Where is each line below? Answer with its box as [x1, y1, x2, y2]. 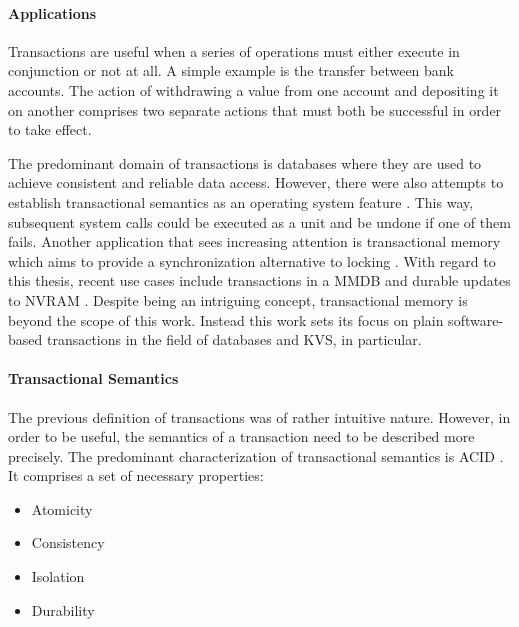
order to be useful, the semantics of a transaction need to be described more [8, 426, 475, 447]
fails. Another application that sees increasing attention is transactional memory [8, 231, 501, 252]
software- [448, 309, 504, 330]
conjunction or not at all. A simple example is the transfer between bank [8, 60, 455, 81]
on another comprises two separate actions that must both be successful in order [8, 99, 502, 120]
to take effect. [8, 119, 92, 140]
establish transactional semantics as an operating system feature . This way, [8, 191, 474, 212]
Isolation [31, 566, 85, 587]
